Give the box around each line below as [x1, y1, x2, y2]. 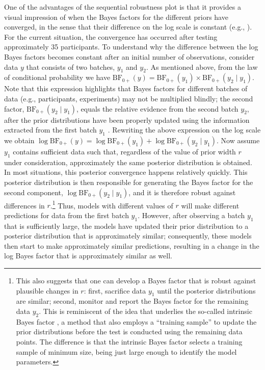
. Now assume [216, 135, 260, 145]
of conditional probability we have [4, 72, 111, 83]
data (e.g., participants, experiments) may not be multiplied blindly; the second [4, 93, 253, 103]
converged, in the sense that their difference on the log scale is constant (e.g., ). [4, 21, 252, 32]
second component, [4, 187, 63, 197]
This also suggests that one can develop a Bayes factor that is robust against [16, 275, 256, 285]
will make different [181, 200, 240, 210]
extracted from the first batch [4, 124, 97, 135]
